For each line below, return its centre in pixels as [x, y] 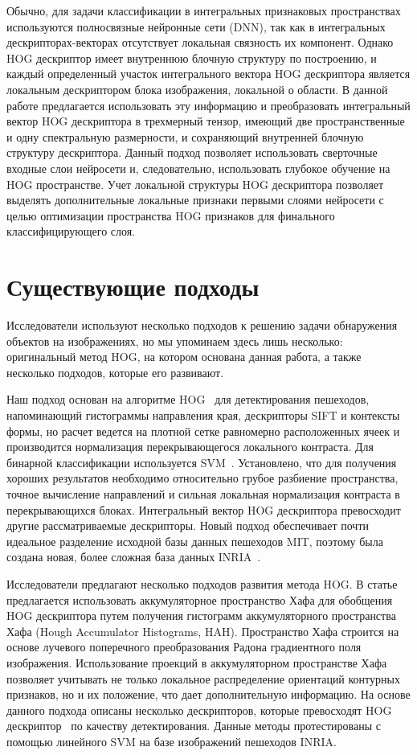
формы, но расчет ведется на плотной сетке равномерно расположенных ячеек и [203, 431]
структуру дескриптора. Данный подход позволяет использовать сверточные [192, 152]
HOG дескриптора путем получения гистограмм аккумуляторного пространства [201, 615]
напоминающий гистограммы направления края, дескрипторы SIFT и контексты [203, 415]
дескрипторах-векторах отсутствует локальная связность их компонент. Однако [200, 42]
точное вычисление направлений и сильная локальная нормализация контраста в [203, 493]
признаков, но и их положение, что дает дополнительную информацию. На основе [208, 694]
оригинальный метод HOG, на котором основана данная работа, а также [184, 357]
